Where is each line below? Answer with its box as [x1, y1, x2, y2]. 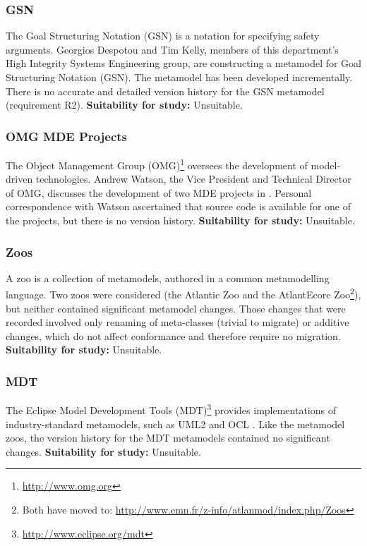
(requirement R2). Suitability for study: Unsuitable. [6, 97, 243, 112]
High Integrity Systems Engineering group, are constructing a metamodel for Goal [6, 56, 361, 71]
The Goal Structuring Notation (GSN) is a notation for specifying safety [6, 28, 320, 43]
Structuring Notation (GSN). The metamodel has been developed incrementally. [6, 70, 353, 84]
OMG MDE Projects [6, 127, 127, 145]
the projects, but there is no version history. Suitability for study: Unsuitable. [6, 213, 355, 228]
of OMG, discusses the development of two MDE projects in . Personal [6, 185, 312, 200]
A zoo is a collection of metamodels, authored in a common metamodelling [6, 270, 330, 285]
